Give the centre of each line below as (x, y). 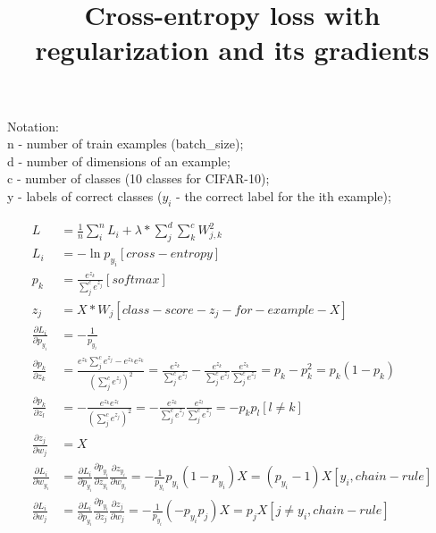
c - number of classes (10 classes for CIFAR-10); (138, 178)
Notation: (33, 126)
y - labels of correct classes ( (85, 195)
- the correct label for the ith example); (284, 195)
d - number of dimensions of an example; (119, 161)
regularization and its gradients (232, 50)
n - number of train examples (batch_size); (126, 144)
